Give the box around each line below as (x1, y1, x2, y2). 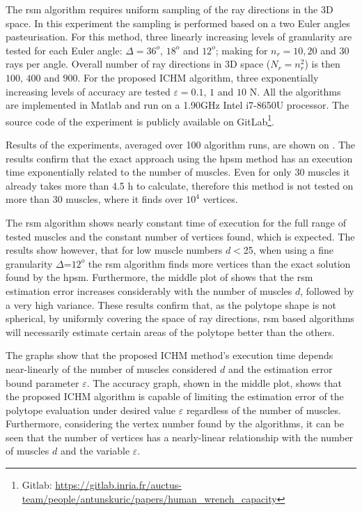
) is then (304, 56, 340, 71)
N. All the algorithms (249, 84, 341, 98)
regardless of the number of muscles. (186, 402, 341, 417)
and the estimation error (228, 361, 333, 376)
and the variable (60, 443, 130, 458)
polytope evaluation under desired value (6, 402, 176, 417)
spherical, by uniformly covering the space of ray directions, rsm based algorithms (6, 311, 354, 326)
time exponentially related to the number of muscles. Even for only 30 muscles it (6, 165, 350, 179)
